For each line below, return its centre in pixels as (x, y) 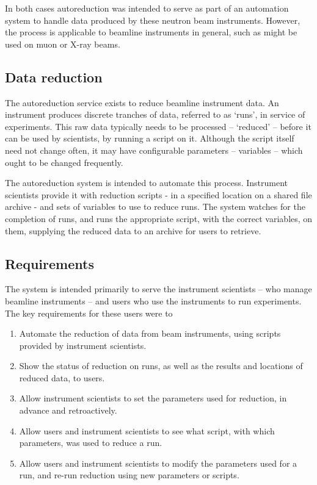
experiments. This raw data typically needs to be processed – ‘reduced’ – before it (158, 126)
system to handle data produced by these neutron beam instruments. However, (153, 20)
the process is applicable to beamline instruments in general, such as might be (151, 32)
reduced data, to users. (62, 377)
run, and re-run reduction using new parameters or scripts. (129, 475)
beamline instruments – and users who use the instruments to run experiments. (153, 300)
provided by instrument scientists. (83, 345)
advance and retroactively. (68, 410)
